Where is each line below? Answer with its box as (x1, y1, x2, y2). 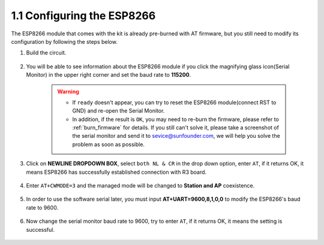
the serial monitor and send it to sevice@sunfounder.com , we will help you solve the (72, 132, 280, 140)
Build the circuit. (26, 49, 67, 56)
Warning (57, 87, 79, 95)
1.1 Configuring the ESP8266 (11, 9, 156, 22)
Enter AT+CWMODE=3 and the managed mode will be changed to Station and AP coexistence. (26, 182, 255, 189)
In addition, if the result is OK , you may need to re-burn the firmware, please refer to (72, 116, 279, 123)
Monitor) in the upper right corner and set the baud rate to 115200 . (26, 71, 191, 78)
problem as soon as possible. (72, 141, 145, 148)
